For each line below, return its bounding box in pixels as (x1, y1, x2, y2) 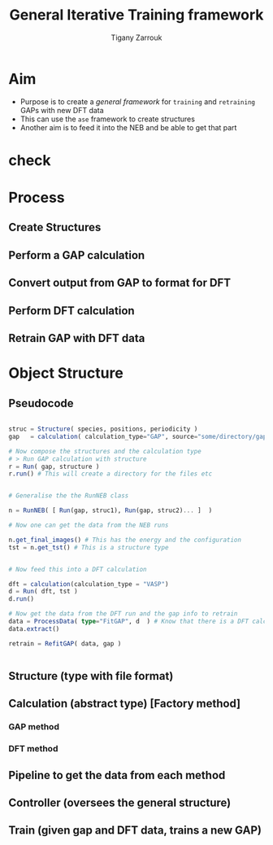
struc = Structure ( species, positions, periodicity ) (8, 425, 198, 433)
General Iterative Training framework (9, 6, 264, 24)
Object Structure (8, 364, 123, 383)
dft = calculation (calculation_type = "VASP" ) (8, 580, 169, 588)
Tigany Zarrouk (110, 33, 162, 42)
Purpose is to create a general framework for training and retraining (19, 96, 256, 107)
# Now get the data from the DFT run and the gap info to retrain (8, 610, 238, 618)
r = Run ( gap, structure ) (8, 462, 100, 471)
